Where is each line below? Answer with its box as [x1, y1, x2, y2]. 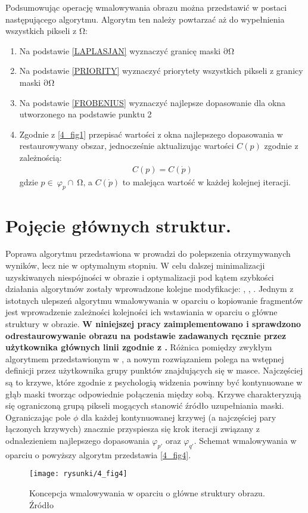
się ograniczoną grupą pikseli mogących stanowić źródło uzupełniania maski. [5, 399, 284, 412]
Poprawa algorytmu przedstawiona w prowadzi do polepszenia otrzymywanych [5, 247, 291, 260]
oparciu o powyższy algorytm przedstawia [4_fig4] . [5, 448, 191, 461]
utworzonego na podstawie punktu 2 [19, 108, 152, 120]
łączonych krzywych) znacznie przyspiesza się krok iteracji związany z [5, 422, 260, 435]
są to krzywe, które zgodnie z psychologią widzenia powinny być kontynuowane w [5, 376, 303, 388]
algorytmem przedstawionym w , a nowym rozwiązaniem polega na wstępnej [5, 352, 284, 365]
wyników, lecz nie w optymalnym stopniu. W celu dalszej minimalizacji [5, 259, 265, 272]
